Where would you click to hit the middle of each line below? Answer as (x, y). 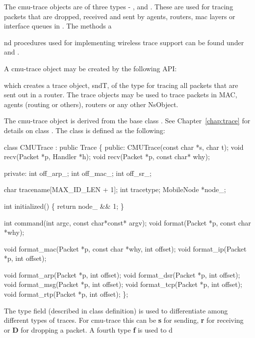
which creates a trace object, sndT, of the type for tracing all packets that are (121, 85)
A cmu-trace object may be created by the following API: (90, 68)
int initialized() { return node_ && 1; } (64, 206)
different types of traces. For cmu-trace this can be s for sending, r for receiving (124, 320)
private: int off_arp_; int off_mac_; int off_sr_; (78, 173)
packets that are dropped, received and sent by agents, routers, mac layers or (120, 16)
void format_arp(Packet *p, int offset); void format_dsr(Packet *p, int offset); (122, 274)
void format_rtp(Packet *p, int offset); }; (66, 294)
